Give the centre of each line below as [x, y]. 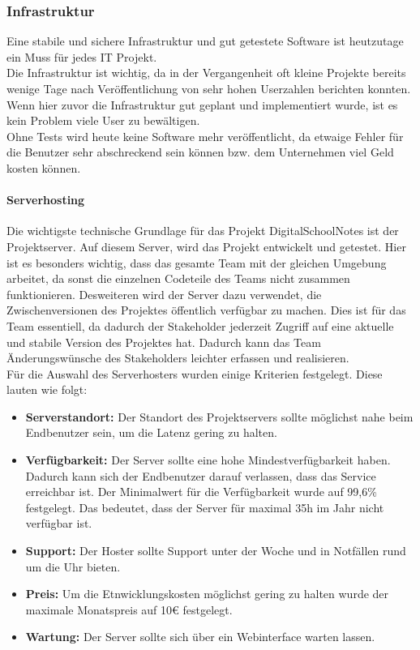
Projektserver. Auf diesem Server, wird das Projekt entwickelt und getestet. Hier [206, 246]
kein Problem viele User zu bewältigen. [103, 120]
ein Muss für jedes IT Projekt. [82, 56]
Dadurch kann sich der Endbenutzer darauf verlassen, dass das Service [201, 475]
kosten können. [44, 167]
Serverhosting [46, 200]
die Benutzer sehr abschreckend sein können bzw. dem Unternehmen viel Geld [200, 152]
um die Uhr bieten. [73, 566]
